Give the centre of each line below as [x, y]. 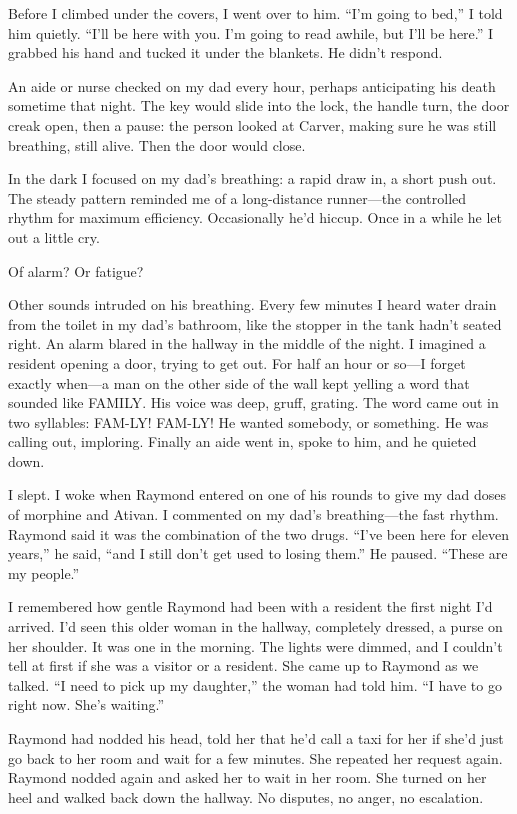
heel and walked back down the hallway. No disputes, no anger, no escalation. [246, 796]
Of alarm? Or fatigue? [76, 270]
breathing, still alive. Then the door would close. [157, 144]
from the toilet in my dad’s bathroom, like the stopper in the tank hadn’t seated [255, 323]
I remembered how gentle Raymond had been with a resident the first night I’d [250, 606]
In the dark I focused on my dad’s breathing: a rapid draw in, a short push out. [252, 178]
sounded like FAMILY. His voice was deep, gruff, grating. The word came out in [253, 402]
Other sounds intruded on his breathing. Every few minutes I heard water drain [252, 304]
